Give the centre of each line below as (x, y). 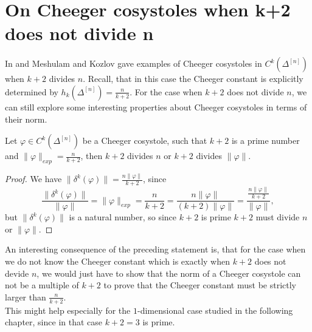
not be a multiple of (42, 285)
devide (17, 273)
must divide (278, 217)
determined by (32, 91)
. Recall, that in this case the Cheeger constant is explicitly (193, 79)
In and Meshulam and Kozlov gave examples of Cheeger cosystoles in (133, 63)
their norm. (26, 119)
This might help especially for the (68, 310)
